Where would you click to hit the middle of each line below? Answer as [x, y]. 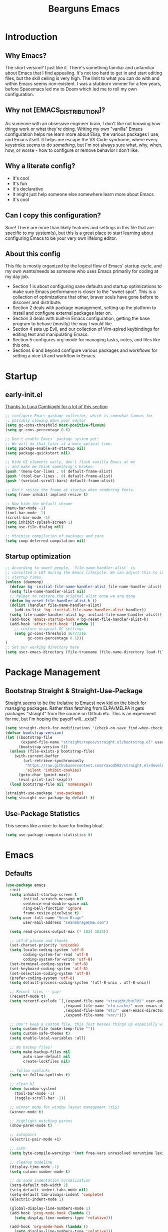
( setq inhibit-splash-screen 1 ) [39, 523]
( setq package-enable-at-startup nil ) [45, 448]
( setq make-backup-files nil [40, 1052]
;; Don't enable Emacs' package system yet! [52, 439]
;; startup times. [24, 578]
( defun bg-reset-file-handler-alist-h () [53, 601]
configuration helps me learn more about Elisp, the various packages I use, [82, 134]
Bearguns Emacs [84, 9]
